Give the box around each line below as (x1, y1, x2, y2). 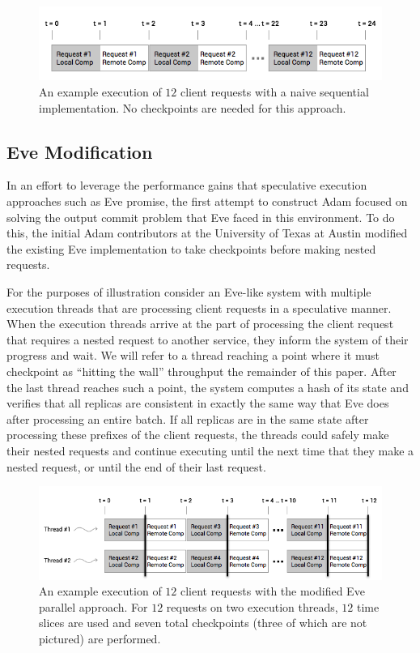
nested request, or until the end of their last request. (6, 458, 266, 475)
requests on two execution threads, (166, 598, 338, 615)
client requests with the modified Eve (180, 583, 365, 600)
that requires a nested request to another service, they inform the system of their (6, 331, 409, 348)
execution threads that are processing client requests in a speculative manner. (6, 299, 392, 316)
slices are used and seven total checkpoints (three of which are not (39, 614, 367, 631)
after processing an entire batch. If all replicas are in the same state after (6, 410, 369, 427)
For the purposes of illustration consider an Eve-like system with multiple (6, 284, 371, 300)
